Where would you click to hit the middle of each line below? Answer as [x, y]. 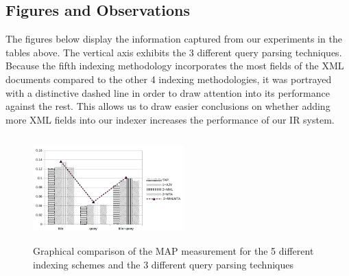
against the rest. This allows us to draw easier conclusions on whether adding [168, 106]
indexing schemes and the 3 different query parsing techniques [163, 264]
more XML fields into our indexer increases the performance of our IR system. [170, 119]
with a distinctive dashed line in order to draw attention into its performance [168, 92]
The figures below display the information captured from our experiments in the [174, 39]
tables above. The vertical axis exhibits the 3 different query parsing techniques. [174, 52]
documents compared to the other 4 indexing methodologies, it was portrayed [169, 79]
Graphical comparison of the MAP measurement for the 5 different [173, 251]
